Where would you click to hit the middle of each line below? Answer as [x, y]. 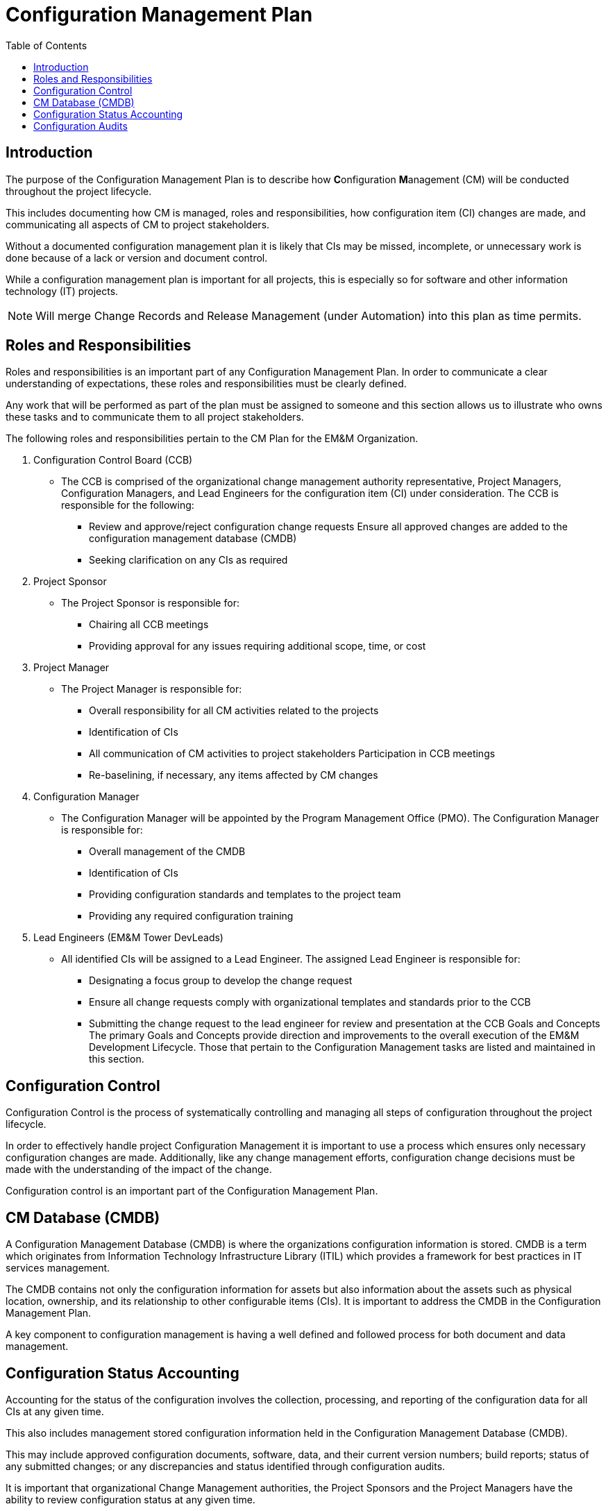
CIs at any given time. [55, 1411]
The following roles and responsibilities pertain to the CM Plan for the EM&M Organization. [212, 439]
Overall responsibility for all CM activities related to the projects [234, 711]
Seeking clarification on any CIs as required [188, 560]
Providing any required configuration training [191, 916]
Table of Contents [47, 45]
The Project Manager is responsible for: [152, 689]
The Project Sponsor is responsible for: [150, 603]
